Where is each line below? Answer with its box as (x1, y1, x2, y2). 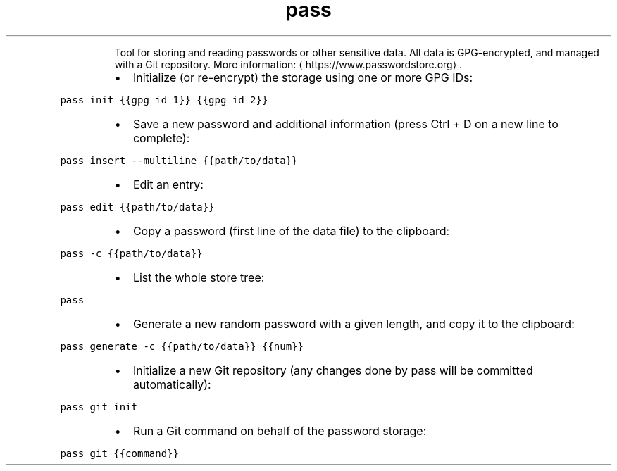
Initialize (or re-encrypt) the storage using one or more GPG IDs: (132, 70, 473, 84)
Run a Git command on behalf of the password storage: (132, 423, 427, 438)
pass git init (60, 401, 137, 413)
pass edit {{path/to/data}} (60, 201, 215, 213)
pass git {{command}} (60, 447, 179, 459)
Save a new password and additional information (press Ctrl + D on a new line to (132, 116, 559, 131)
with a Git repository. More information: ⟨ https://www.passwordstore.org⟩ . (114, 58, 463, 70)
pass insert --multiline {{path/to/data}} (60, 154, 298, 166)
